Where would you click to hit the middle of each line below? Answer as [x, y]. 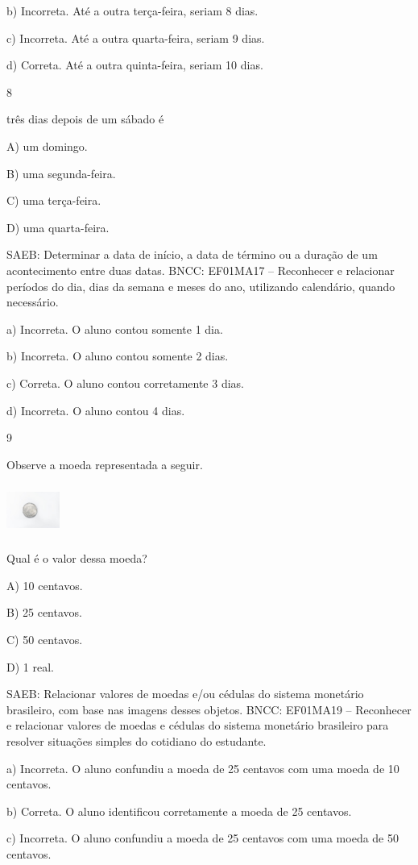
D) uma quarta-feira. [58, 227]
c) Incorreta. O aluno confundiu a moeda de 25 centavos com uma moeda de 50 [203, 838]
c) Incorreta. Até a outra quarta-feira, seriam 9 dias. [136, 37]
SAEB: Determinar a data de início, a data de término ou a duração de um [192, 254]
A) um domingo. [47, 146]
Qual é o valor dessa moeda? [77, 558]
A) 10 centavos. [45, 585]
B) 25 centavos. [44, 612]
